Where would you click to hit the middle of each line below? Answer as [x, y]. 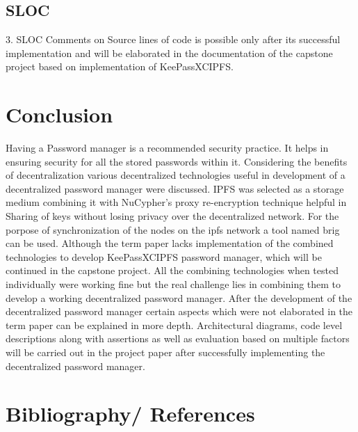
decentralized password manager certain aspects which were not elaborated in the [179, 311]
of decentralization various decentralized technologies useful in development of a [176, 175]
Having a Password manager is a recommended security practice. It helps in [167, 148]
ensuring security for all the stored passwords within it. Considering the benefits [177, 161]
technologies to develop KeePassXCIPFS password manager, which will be [164, 256]
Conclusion [59, 114]
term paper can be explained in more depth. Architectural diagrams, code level [174, 325]
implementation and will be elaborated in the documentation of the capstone [169, 53]
